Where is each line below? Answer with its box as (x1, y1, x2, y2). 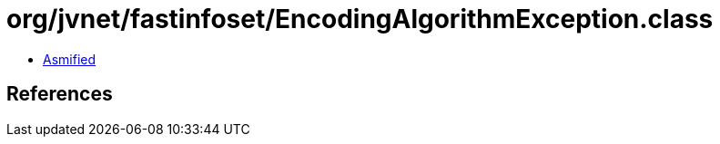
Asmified (43, 51, 96, 67)
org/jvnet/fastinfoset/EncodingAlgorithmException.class (6, 4, 714, 34)
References (6, 82, 113, 106)
